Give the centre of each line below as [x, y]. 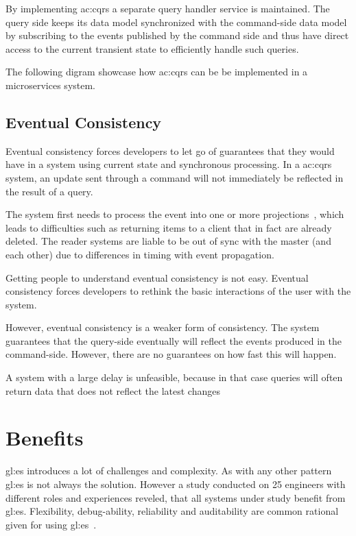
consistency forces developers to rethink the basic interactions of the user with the [178, 291]
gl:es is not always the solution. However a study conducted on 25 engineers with [176, 484]
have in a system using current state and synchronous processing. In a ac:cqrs [169, 164]
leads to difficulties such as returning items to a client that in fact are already [169, 227]
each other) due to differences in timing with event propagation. [140, 254]
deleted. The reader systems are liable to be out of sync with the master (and [168, 241]
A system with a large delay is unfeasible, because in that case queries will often [174, 377]
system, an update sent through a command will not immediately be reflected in [175, 177]
